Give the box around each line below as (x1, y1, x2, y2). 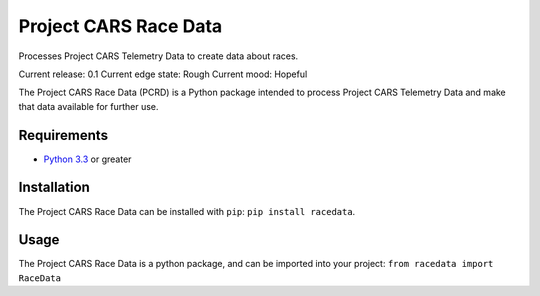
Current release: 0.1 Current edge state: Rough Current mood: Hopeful (18, 68, 308, 80)
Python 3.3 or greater (43, 153, 132, 165)
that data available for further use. (18, 100, 159, 112)
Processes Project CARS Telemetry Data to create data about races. (18, 50, 299, 62)
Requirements (18, 126, 109, 144)
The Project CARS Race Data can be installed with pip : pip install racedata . (18, 205, 356, 217)
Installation (18, 179, 90, 196)
